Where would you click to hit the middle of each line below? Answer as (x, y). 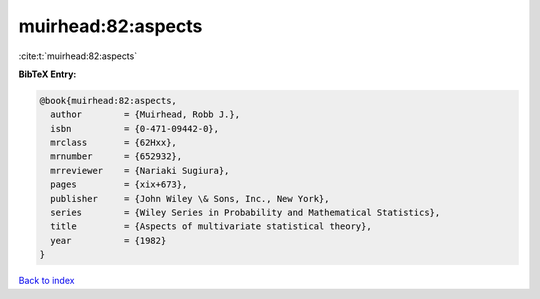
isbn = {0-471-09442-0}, (135, 128)
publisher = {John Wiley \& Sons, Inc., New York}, (190, 198)
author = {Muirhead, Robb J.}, (145, 114)
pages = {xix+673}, (119, 184)
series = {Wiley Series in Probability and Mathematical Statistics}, (245, 213)
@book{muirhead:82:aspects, (108, 100)
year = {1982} (108, 240)
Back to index (46, 281)
